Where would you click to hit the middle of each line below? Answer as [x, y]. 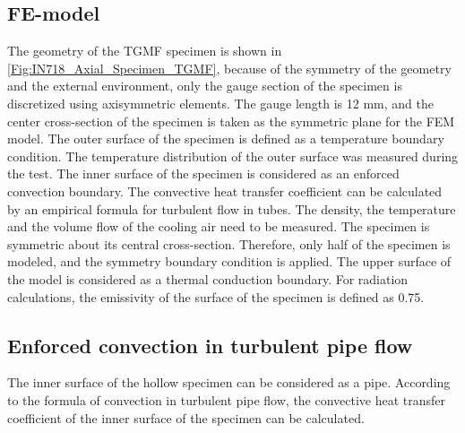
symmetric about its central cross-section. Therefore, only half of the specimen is [229, 243]
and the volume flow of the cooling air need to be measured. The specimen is [219, 226]
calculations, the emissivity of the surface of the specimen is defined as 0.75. [216, 296]
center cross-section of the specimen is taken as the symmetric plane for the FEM [231, 121]
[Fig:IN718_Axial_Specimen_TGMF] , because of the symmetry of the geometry [229, 68]
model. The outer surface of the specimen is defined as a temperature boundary [226, 139]
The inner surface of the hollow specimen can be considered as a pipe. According [229, 382]
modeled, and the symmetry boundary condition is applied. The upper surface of [229, 261]
